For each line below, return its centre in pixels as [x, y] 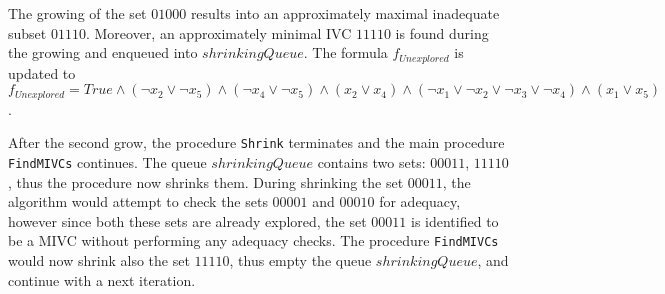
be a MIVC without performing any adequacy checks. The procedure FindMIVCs [253, 240]
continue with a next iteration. [102, 279]
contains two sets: [371, 161]
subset [27, 32]
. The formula [345, 52]
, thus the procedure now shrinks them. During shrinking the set [206, 181]
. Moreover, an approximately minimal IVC [218, 32]
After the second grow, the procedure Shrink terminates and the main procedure [256, 142]
